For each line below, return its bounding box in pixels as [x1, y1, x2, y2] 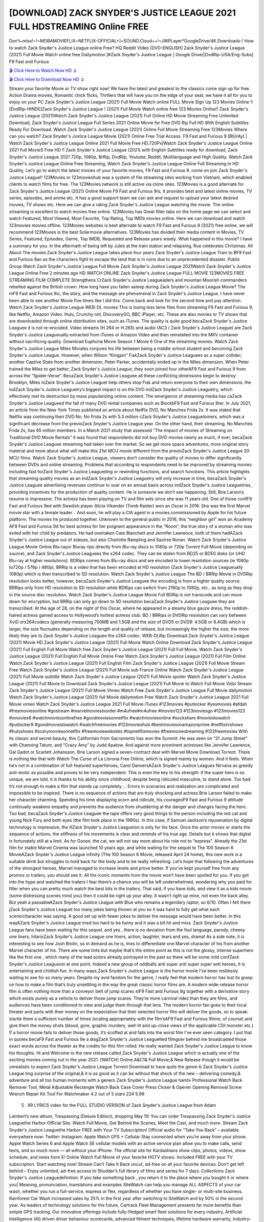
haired [9, 612, 22, 618]
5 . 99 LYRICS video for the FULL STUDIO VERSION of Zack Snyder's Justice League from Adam [21, 1102, 216, 1108]
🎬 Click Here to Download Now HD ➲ [9, 76, 85, 83]
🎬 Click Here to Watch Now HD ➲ [9, 67, 77, 73]
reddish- [231, 605, 249, 611]
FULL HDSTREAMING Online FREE [9, 21, 149, 32]
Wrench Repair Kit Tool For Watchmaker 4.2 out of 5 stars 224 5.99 [9, 1091, 145, 1097]
